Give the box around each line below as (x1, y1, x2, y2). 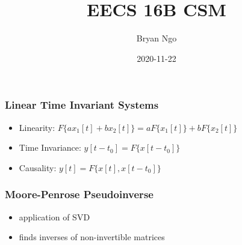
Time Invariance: (19, 141, 81, 154)
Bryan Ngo (136, 32, 177, 44)
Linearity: (19, 121, 55, 133)
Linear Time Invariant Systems (5, 97, 159, 112)
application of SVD (19, 210, 90, 223)
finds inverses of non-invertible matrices (19, 231, 165, 243)
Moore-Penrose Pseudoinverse (5, 187, 154, 202)
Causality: (19, 161, 57, 174)
